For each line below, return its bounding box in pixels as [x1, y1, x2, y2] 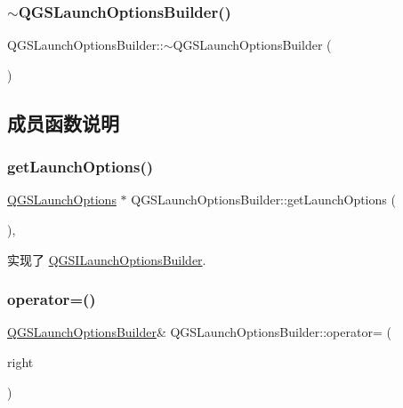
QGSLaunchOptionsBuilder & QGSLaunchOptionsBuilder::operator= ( [7, 323, 391, 341]
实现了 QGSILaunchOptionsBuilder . [7, 250, 206, 268]
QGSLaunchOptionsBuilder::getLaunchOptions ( [131, 190, 396, 209]
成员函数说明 [7, 108, 119, 136]
